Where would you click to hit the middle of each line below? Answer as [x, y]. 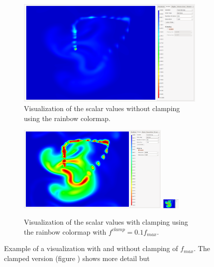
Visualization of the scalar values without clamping [102, 108]
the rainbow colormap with [65, 231]
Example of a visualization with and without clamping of [91, 248]
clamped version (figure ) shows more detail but [77, 258]
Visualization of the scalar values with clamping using [106, 222]
